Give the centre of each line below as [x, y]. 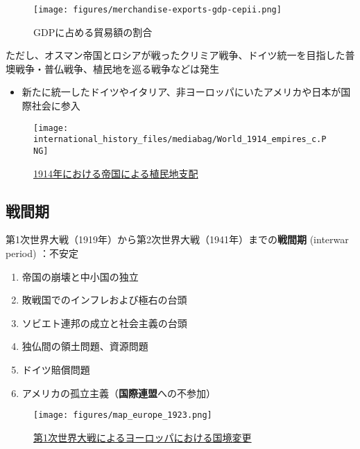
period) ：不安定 [42, 253]
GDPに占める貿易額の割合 [93, 32]
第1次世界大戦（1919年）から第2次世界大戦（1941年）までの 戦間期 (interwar [177, 239]
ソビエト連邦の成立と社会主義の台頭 [104, 323]
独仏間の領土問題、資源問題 [85, 346]
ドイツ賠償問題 [56, 369]
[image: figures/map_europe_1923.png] [123, 415]
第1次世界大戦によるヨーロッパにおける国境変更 [143, 437]
